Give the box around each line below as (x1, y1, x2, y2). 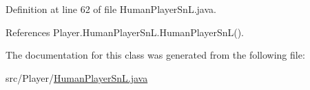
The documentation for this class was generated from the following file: (6, 48, 305, 62)
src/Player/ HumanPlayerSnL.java (6, 70, 148, 85)
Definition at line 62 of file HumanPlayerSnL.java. (6, 2, 216, 16)
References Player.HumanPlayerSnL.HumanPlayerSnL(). (6, 25, 244, 39)
